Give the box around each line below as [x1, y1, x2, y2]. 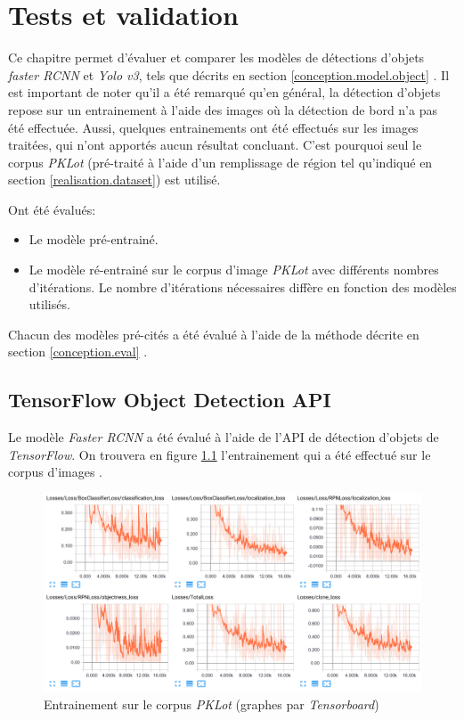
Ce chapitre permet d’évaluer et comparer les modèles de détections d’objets [8, 48, 425, 67]
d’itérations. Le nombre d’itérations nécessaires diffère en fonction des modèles [28, 277, 457, 296]
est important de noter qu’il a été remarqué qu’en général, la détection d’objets [8, 83, 441, 102]
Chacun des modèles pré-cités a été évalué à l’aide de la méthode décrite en [8, 324, 419, 343]
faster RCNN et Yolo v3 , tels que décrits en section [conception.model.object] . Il [8, 65, 450, 84]
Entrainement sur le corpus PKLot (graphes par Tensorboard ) [44, 695, 379, 714]
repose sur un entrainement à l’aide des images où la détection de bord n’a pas [8, 100, 437, 119]
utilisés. [28, 295, 70, 314]
